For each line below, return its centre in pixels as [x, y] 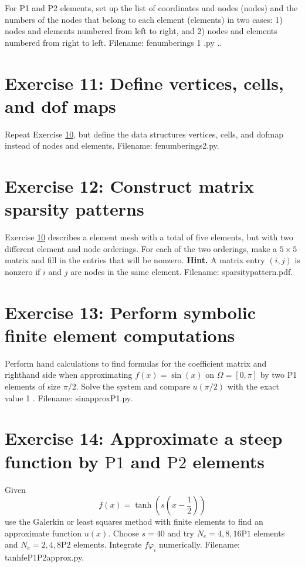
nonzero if [23, 271]
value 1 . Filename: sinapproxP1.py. [69, 397]
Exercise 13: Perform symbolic [131, 312]
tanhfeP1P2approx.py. [45, 557]
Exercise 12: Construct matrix [129, 186]
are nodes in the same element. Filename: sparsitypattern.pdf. [182, 271]
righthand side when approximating [69, 375]
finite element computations [120, 335]
